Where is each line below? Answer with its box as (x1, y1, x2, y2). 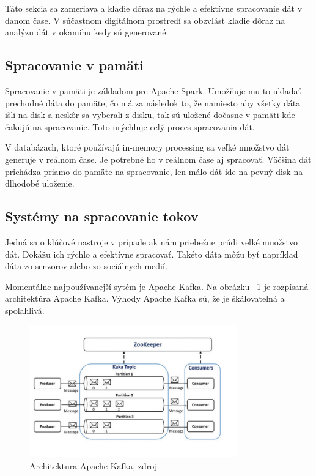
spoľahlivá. (5, 303, 45, 316)
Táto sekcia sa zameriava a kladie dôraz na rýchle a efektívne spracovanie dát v (5, 2, 303, 14)
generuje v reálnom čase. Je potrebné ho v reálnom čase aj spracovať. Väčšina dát (5, 152, 312, 165)
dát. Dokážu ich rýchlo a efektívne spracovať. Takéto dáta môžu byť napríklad (5, 247, 298, 260)
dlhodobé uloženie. (5, 177, 75, 190)
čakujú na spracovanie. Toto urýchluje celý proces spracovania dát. (5, 120, 255, 133)
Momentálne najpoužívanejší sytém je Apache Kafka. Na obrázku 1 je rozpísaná (5, 280, 309, 292)
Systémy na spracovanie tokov (5, 207, 199, 226)
